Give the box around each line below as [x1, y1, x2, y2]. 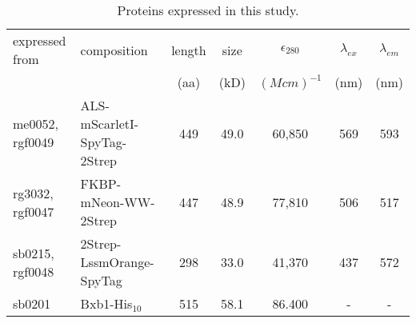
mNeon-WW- [80, 193, 155, 211]
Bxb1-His [80, 294, 133, 313]
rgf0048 [13, 261, 54, 281]
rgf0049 [13, 133, 54, 151]
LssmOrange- [80, 253, 154, 271]
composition [80, 40, 148, 59]
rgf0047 [13, 201, 54, 221]
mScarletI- [80, 114, 139, 133]
